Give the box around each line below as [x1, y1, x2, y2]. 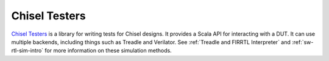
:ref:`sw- [291, 38, 314, 45]
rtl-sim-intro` [11, 47, 44, 54]
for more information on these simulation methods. [44, 47, 172, 54]
